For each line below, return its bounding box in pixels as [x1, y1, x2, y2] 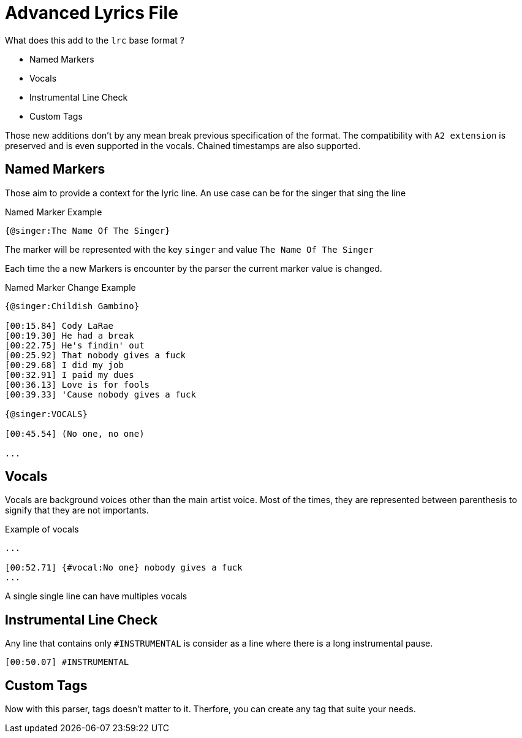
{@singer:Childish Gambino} [5, 301, 140, 311]
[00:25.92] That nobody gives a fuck [5, 350, 186, 360]
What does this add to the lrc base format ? [5, 34, 184, 45]
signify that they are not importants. [5, 505, 149, 516]
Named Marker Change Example [5, 282, 136, 293]
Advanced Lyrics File [5, 2, 178, 23]
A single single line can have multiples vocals [5, 591, 187, 602]
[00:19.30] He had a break [5, 330, 134, 340]
